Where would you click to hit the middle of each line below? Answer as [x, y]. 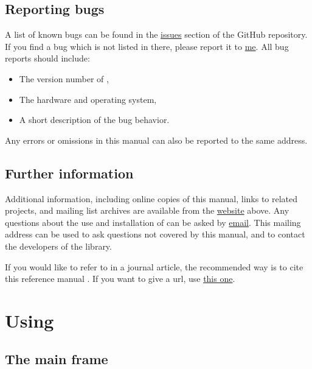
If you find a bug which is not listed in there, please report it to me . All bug [147, 46]
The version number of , [64, 78]
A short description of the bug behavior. [94, 120]
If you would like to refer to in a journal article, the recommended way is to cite [154, 266]
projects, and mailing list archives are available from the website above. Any [147, 210]
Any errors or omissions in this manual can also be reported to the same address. [156, 140]
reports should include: [47, 58]
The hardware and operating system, [88, 99]
